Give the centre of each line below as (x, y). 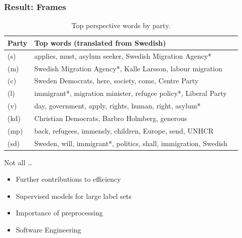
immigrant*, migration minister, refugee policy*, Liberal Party (131, 93)
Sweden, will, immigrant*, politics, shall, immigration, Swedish (131, 143)
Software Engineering (48, 230)
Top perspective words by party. (121, 25)
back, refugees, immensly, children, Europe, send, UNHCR (124, 130)
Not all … (18, 162)
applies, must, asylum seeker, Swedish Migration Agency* (123, 55)
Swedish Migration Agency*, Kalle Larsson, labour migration (128, 68)
